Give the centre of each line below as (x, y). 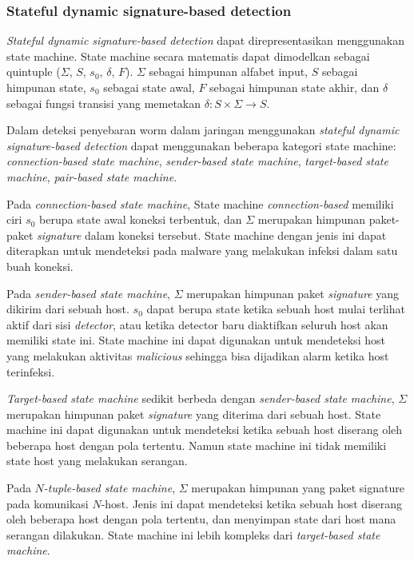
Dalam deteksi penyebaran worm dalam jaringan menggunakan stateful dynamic (203, 130)
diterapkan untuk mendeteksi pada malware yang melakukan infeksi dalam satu (202, 251)
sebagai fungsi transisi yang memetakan (104, 103)
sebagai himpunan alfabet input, (229, 72)
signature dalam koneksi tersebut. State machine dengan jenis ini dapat (212, 235)
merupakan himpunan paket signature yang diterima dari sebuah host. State (194, 414)
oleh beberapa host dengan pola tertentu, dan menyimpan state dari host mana (201, 519)
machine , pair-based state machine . (92, 176)
